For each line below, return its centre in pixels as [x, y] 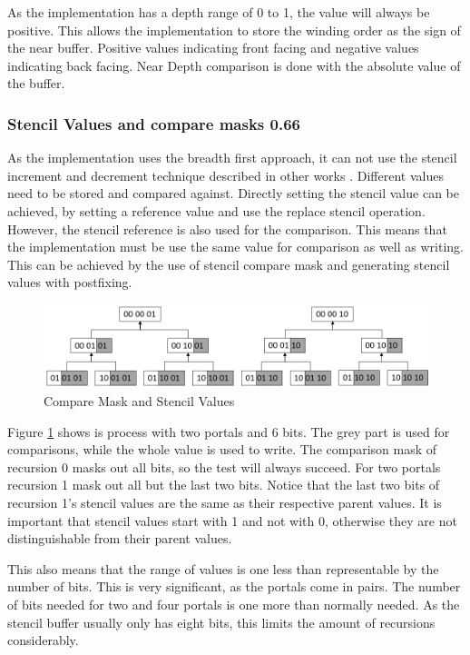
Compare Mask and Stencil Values [139, 401]
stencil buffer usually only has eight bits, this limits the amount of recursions [221, 622]
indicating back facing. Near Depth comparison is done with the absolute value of [234, 65]
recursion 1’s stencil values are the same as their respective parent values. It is [225, 503]
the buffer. [36, 83]
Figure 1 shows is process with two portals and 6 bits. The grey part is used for [229, 431]
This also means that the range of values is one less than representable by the [223, 568]
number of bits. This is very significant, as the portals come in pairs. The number [234, 586]
